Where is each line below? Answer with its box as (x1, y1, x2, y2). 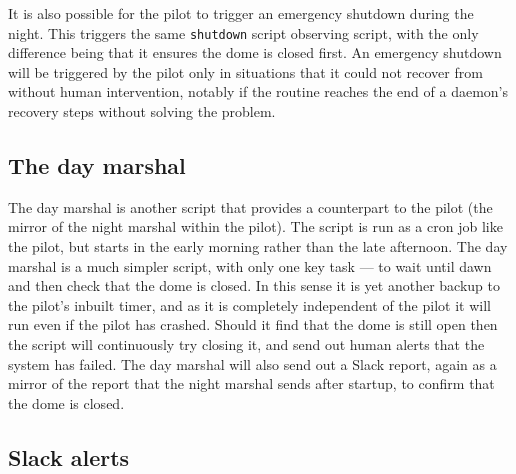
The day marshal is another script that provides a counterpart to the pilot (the (8, 196, 493, 217)
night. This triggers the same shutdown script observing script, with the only (8, 22, 479, 43)
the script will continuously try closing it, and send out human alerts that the (8, 333, 485, 354)
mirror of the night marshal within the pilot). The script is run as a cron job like (8, 216, 503, 237)
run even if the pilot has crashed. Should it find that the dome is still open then (8, 314, 498, 335)
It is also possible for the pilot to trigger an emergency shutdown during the (8, 3, 474, 23)
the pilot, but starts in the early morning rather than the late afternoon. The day (8, 236, 508, 257)
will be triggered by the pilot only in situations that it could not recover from (8, 61, 483, 82)
